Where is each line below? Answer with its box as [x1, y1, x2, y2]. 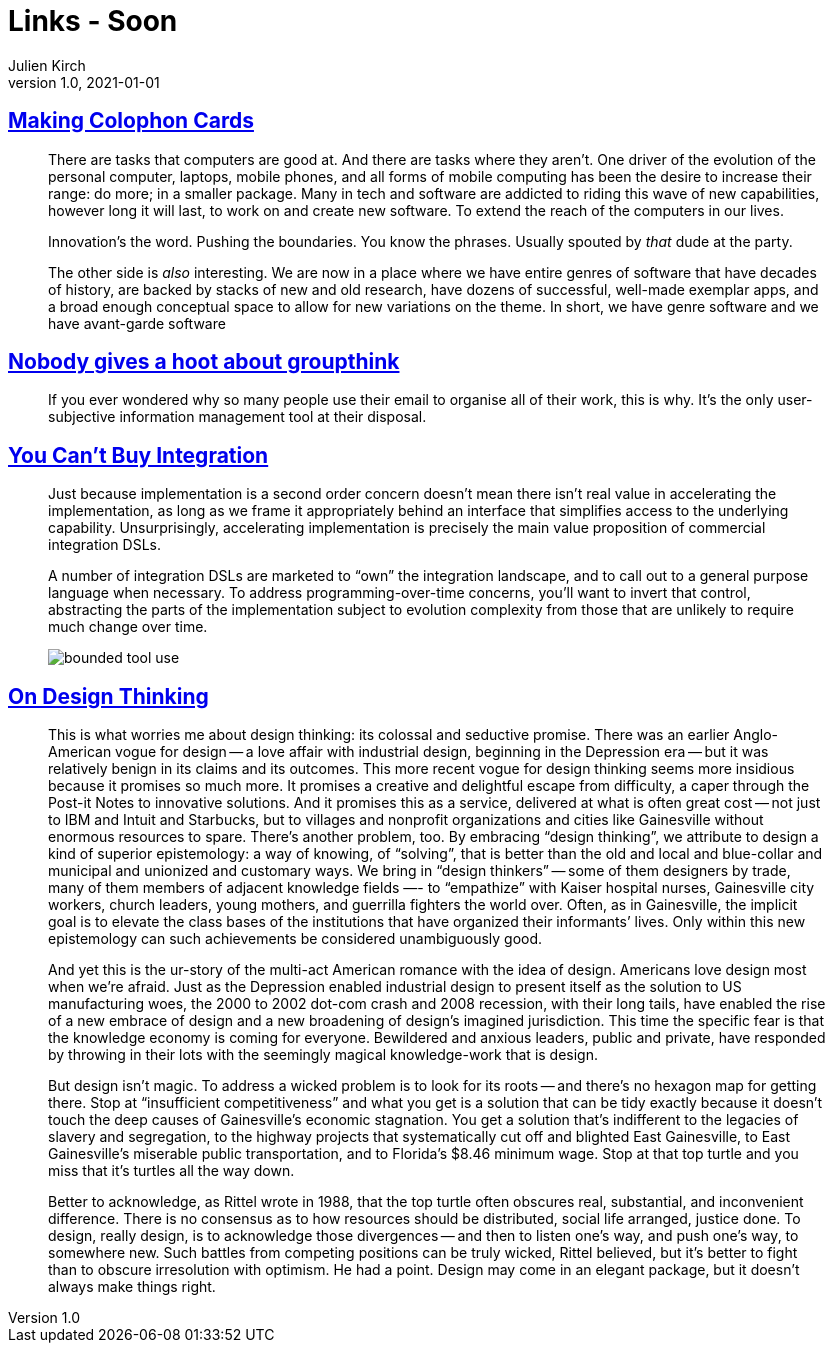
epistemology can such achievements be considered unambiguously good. [48, 930, 543, 948]
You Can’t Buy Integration [8, 442, 269, 468]
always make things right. [48, 1278, 216, 1296]
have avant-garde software [48, 314, 226, 332]
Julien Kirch [8, 56, 86, 74]
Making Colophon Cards [8, 108, 254, 134]
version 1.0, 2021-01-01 [8, 73, 160, 91]
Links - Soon [8, 4, 178, 38]
